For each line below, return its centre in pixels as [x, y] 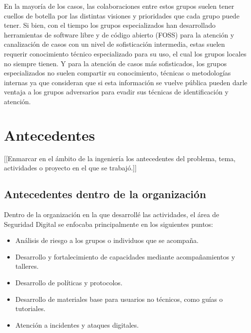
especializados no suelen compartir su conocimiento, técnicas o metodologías [117, 73]
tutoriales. [30, 308]
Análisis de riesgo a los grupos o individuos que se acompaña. [107, 240]
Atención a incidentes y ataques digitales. [77, 324]
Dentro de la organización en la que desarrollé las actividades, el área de [112, 214]
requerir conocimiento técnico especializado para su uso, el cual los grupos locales [125, 53]
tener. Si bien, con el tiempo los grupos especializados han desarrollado [110, 25]
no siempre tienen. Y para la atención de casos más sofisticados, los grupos [116, 63]
